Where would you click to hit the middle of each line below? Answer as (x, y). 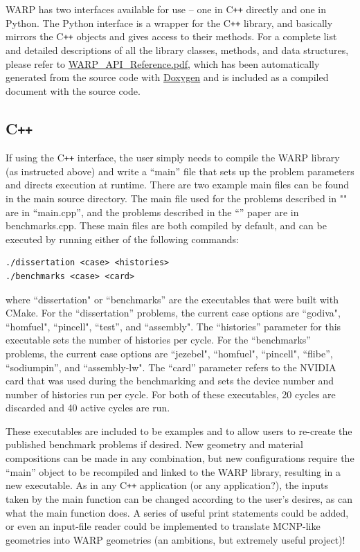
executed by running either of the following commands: (122, 239)
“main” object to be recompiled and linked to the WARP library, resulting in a (173, 471)
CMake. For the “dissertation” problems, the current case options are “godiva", (173, 313)
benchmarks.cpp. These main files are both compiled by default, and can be (166, 225)
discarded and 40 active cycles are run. (88, 408)
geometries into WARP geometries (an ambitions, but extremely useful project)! (175, 539)
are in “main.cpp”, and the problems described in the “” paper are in (152, 212)
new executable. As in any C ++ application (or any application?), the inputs (167, 485)
